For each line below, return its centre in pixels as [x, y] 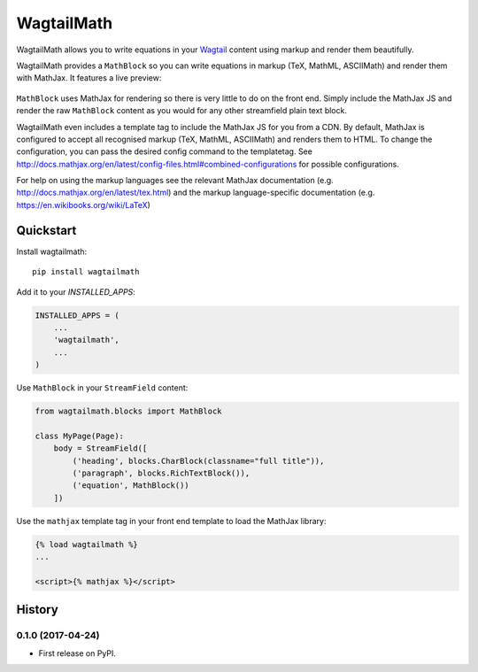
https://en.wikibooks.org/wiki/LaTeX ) [83, 205]
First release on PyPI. [77, 653]
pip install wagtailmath [86, 272]
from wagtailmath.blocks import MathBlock [128, 411]
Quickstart [46, 230]
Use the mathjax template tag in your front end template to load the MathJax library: [171, 521]
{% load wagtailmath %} [87, 544]
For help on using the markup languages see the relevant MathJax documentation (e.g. [175, 181]
